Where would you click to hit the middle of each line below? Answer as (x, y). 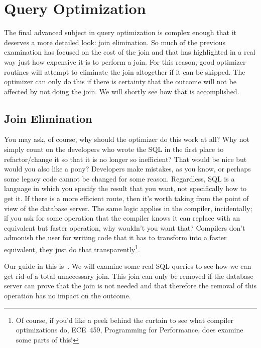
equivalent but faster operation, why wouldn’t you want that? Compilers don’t (125, 227)
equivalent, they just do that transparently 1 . (72, 248)
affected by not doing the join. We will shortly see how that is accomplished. (122, 91)
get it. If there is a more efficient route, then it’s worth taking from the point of (126, 198)
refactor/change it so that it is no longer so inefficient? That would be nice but (125, 159)
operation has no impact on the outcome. (68, 296)
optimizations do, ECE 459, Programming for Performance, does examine (129, 330)
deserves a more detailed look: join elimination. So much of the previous (115, 42)
